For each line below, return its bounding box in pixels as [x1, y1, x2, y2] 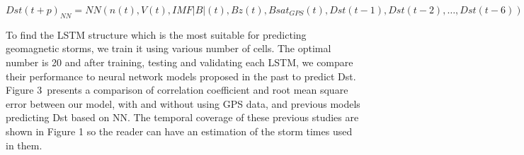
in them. [6, 137, 42, 152]
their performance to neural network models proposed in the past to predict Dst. [6, 68, 356, 83]
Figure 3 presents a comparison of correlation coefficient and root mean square [6, 82, 348, 97]
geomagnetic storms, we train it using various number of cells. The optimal [6, 41, 331, 56]
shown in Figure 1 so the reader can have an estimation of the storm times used [6, 123, 353, 138]
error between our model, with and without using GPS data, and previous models [6, 96, 360, 111]
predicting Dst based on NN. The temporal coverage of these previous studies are [6, 110, 359, 125]
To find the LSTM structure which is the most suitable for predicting [6, 27, 307, 42]
